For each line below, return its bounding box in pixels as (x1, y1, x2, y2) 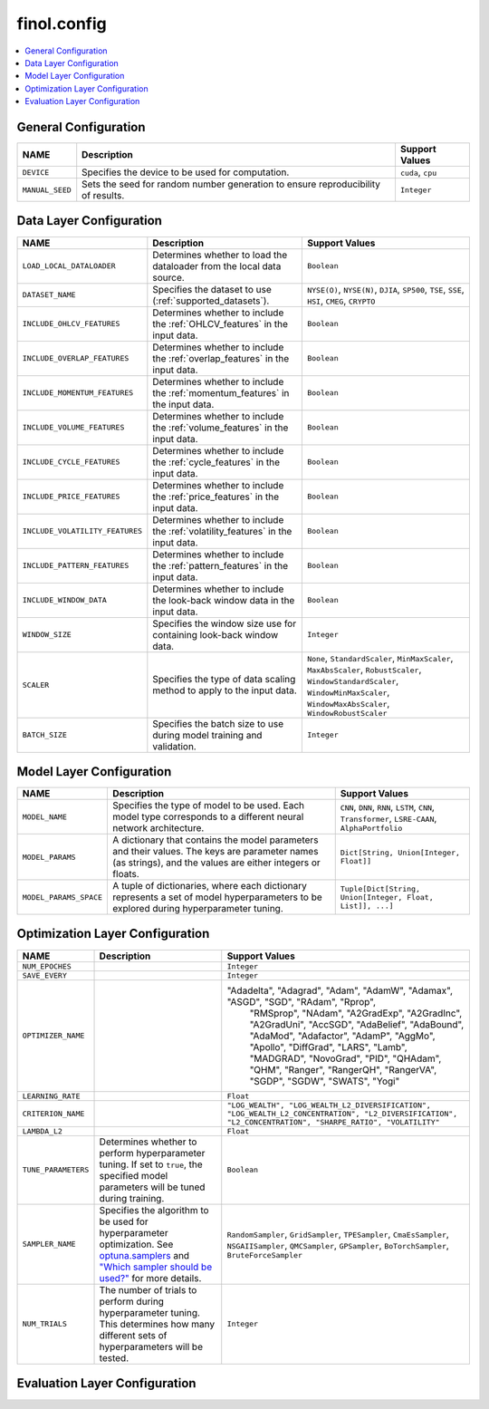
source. (152, 271, 185, 284)
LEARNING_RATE (22, 1091, 81, 1101)
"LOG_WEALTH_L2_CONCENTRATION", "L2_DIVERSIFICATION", (226, 1108, 458, 1118)
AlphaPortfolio (340, 823, 403, 833)
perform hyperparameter (99, 1146, 206, 1159)
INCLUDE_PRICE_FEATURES (22, 492, 120, 502)
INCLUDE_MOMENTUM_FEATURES (22, 388, 134, 398)
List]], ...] (340, 901, 394, 911)
